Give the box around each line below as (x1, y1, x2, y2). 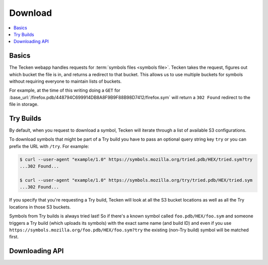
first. (9, 234, 19, 240)
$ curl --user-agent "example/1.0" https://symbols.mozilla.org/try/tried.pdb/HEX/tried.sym (19, 177, 253, 183)
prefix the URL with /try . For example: (9, 143, 89, 149)
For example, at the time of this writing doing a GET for (9, 87, 121, 94)
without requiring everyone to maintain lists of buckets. (9, 78, 122, 84)
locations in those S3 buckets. (9, 204, 71, 210)
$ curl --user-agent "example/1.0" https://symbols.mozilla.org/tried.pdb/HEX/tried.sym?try (19, 157, 253, 162)
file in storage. (9, 102, 39, 107)
